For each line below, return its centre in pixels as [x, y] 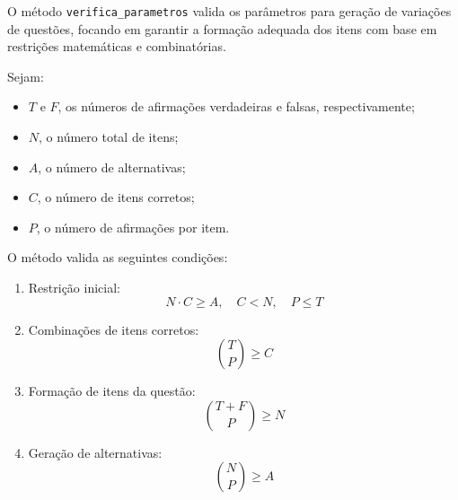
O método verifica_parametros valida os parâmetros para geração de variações [229, 11]
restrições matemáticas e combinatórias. [117, 46]
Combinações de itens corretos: [114, 329]
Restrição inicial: [74, 287]
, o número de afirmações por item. [133, 227]
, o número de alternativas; [112, 167]
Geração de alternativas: [95, 452]
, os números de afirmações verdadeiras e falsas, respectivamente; [236, 106]
